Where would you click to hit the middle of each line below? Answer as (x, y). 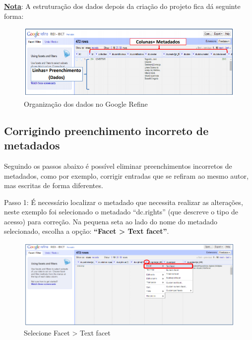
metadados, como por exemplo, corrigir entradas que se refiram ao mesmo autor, (126, 175)
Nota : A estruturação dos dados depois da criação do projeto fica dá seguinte (122, 6)
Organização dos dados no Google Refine (86, 103)
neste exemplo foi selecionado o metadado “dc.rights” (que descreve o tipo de (121, 212)
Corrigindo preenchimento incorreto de (106, 130)
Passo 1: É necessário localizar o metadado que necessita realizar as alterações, (124, 202)
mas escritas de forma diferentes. (54, 185)
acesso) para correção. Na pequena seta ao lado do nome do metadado (111, 221)
